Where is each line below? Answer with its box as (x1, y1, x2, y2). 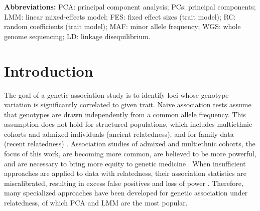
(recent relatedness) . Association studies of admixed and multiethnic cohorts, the (4, 138, 255, 149)
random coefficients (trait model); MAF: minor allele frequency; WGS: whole (4, 21, 241, 32)
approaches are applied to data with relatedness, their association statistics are (4, 168, 247, 178)
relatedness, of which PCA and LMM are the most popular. (4, 197, 188, 208)
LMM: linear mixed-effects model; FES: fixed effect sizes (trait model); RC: (4, 11, 236, 22)
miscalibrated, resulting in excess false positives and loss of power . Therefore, (4, 177, 243, 188)
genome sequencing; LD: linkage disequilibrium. (4, 31, 151, 41)
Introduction (4, 60, 93, 81)
